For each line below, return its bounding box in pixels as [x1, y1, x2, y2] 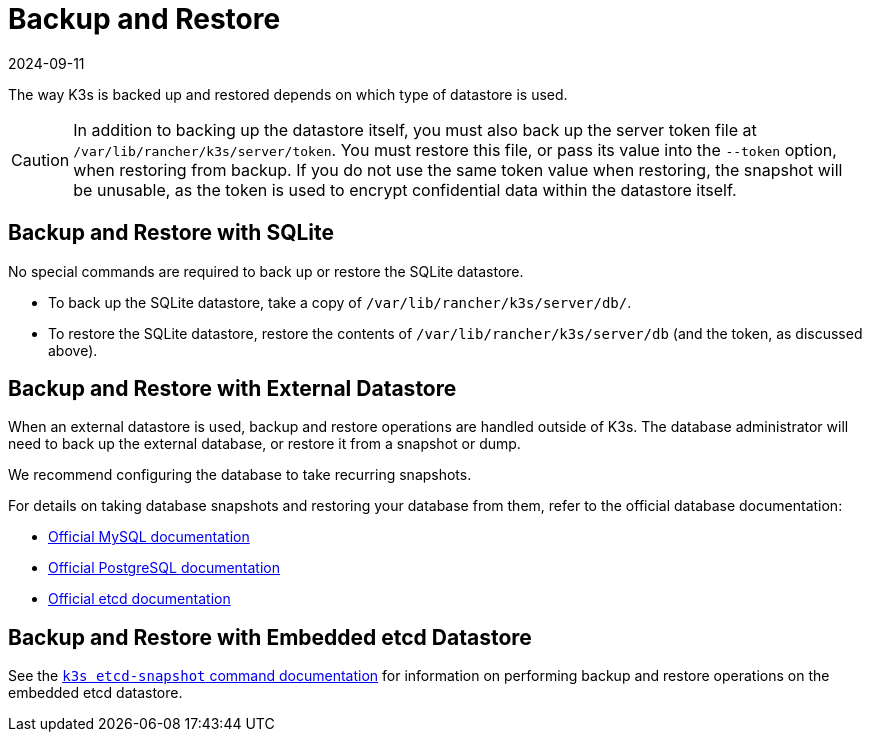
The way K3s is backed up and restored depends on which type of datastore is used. [8, 85, 568, 103]
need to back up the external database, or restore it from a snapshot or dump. [8, 435, 521, 453]
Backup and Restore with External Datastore [8, 376, 457, 402]
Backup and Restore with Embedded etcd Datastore [8, 624, 532, 650]
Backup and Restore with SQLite [8, 220, 335, 246]
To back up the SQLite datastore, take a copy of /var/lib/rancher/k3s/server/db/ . [48, 293, 632, 311]
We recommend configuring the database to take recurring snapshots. [8, 466, 472, 484]
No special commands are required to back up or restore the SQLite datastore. [8, 262, 524, 280]
